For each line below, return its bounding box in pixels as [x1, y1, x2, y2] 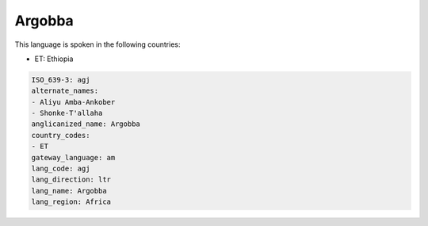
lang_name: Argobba [31, 186, 107, 195]
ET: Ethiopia [34, 54, 74, 63]
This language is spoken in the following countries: [14, 40, 181, 49]
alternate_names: [31, 86, 99, 95]
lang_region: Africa [31, 197, 111, 206]
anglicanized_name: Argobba [31, 120, 140, 128]
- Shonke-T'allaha [31, 109, 103, 118]
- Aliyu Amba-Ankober [31, 98, 116, 106]
